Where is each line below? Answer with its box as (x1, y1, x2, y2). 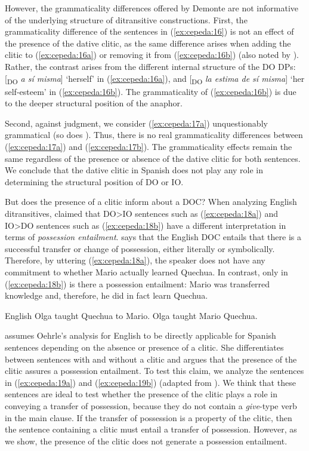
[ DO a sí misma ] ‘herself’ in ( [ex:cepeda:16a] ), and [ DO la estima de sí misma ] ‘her (5, 72, 305, 86)
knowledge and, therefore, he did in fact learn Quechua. (5, 289, 208, 302)
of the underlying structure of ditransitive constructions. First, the (5, 13, 248, 26)
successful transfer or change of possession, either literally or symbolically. (5, 242, 275, 254)
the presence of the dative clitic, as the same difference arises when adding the (5, 36, 291, 49)
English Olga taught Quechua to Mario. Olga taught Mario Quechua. (5, 309, 258, 321)
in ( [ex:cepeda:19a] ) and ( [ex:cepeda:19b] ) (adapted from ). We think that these (5, 376, 296, 388)
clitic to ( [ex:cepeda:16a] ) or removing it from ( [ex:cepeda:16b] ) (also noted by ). (5, 48, 299, 61)
